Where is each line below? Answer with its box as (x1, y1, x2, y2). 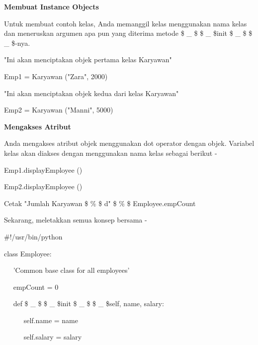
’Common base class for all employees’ (13, 265, 130, 275)
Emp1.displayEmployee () (4, 164, 83, 175)
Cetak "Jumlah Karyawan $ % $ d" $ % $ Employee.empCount (4, 198, 196, 208)
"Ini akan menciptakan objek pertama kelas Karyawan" (4, 54, 172, 65)
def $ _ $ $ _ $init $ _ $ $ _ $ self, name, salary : (13, 298, 164, 309)
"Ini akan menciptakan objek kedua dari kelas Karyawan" (4, 88, 179, 98)
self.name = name (23, 315, 79, 325)
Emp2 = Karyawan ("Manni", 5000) (4, 105, 113, 115)
